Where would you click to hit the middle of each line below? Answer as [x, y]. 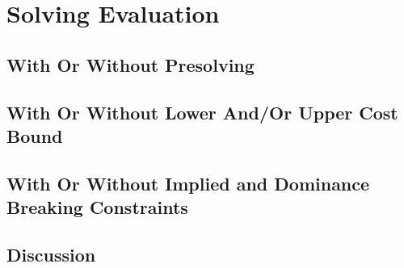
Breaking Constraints [97, 207]
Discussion [51, 254]
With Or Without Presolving [130, 64]
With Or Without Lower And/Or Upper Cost [202, 112]
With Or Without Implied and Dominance [188, 183]
